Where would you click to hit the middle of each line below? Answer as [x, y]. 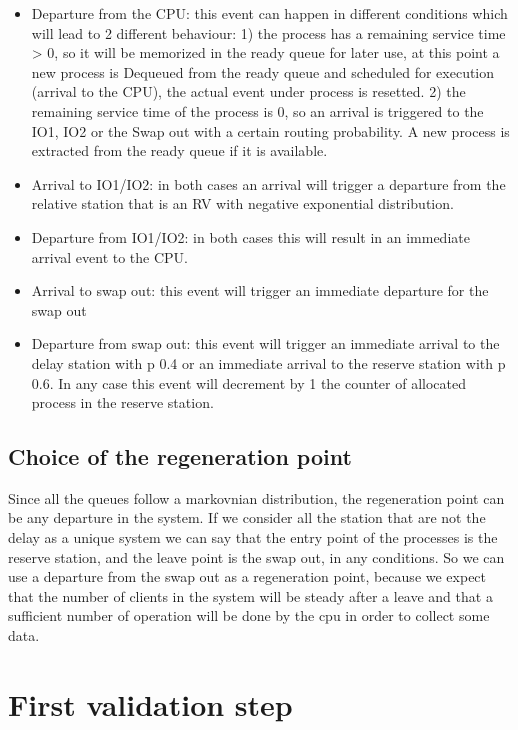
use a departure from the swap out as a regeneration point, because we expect [247, 576]
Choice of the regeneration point [180, 456]
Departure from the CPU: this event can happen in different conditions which [269, 13]
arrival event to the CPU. [110, 256]
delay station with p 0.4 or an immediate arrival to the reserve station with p [268, 362]
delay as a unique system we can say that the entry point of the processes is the [253, 537]
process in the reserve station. [122, 402]
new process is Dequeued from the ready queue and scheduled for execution [263, 71]
